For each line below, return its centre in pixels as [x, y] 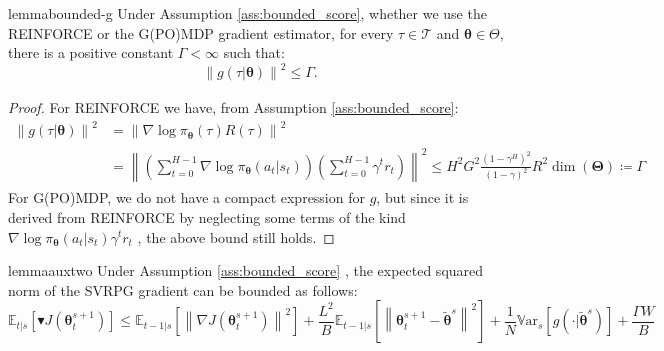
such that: [254, 52]
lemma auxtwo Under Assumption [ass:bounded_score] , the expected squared [246, 270]
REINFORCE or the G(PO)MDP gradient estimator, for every [201, 32]
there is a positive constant [91, 52]
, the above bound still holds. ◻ [236, 236]
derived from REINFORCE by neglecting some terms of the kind [207, 216]
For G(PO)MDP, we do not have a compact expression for [186, 197]
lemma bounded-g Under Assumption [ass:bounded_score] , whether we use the [247, 13]
